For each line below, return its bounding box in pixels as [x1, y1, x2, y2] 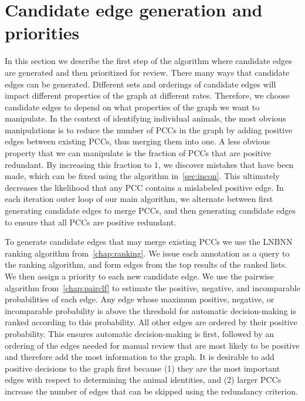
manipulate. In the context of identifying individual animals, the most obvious [5, 112, 286, 124]
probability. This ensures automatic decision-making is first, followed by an [5, 327, 274, 339]
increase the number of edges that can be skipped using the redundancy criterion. [5, 385, 298, 397]
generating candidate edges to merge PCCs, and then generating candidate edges [5, 204, 296, 217]
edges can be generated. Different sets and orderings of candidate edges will [5, 77, 276, 90]
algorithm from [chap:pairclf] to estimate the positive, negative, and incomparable [5, 281, 300, 294]
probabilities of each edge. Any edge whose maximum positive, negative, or [5, 293, 274, 305]
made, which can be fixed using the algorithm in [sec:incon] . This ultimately [5, 170, 280, 182]
